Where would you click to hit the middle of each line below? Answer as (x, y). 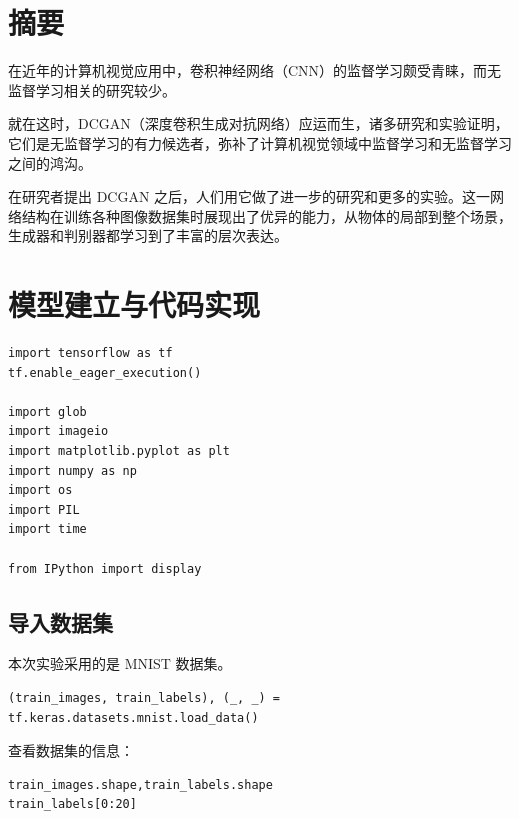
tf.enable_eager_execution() (105, 372)
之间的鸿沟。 (50, 162)
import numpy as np (72, 470)
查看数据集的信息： (71, 750)
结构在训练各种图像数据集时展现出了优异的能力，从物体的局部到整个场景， (266, 215)
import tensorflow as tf (90, 353)
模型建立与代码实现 (134, 304)
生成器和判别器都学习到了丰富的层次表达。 (148, 235)
